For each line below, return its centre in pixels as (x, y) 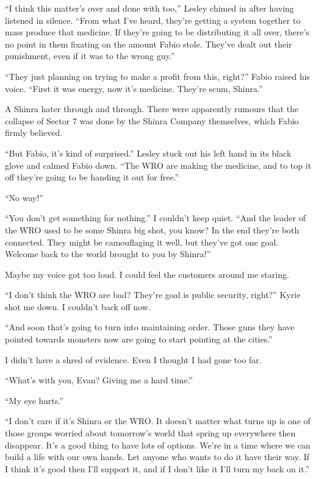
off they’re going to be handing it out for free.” (92, 177)
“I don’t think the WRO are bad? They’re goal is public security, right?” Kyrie (153, 295)
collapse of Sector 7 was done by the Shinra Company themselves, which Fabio (152, 120)
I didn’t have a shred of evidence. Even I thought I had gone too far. (133, 359)
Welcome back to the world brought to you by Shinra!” (108, 254)
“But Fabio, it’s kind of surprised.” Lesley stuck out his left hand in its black (148, 153)
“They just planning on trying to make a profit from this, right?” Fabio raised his (158, 76)
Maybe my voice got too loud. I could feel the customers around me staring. (147, 274)
